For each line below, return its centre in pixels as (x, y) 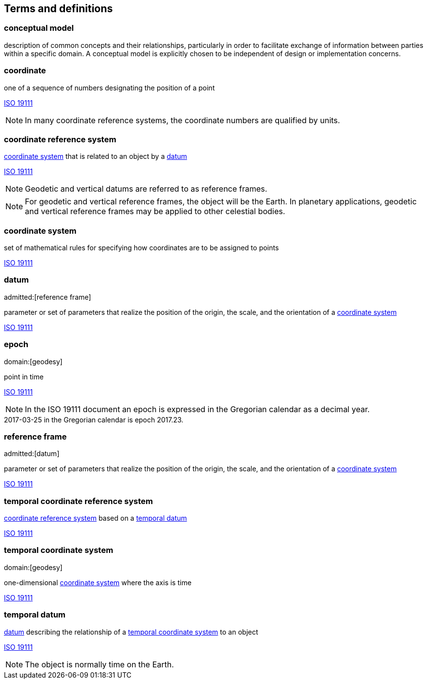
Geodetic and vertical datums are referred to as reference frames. (146, 189)
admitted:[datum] (32, 454)
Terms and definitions (58, 9)
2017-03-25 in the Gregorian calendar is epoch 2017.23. (94, 419)
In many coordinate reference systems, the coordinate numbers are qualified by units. (182, 120)
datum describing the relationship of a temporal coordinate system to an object (131, 632)
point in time (24, 376)
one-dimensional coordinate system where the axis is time (98, 582)
